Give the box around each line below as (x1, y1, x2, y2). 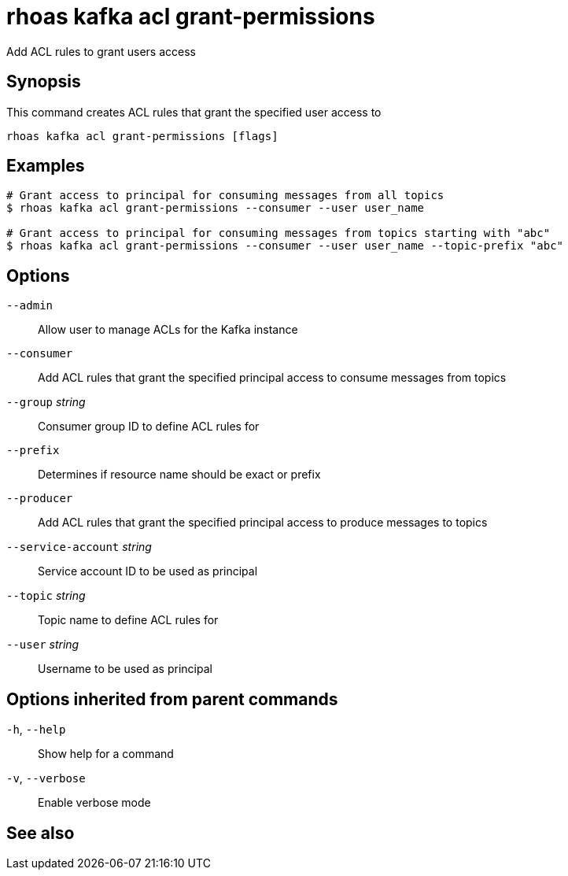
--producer (6, 492, 73, 505)
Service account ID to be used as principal (38, 564, 258, 578)
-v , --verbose (6, 771, 86, 785)
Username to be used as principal (38, 662, 212, 676)
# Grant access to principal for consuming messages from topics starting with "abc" (6, 227, 551, 240)
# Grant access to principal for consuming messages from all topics (6, 189, 444, 202)
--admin (6, 299, 53, 312)
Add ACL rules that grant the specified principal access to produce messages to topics (38, 516, 488, 530)
